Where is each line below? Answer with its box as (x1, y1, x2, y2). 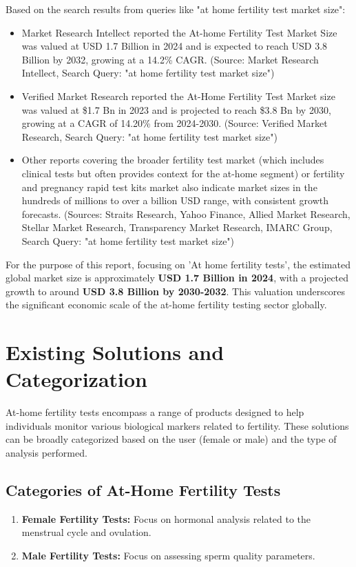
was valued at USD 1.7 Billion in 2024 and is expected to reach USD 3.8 (21, 39, 328, 53)
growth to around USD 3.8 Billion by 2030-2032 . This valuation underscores (6, 283, 346, 298)
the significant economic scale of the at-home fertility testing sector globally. (6, 297, 327, 312)
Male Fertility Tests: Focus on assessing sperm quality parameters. (21, 548, 315, 562)
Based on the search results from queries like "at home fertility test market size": (6, 2, 346, 16)
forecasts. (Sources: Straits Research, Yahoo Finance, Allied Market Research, (21, 206, 350, 221)
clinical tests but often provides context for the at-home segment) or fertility (21, 166, 345, 180)
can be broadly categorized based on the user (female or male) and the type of (6, 432, 337, 446)
